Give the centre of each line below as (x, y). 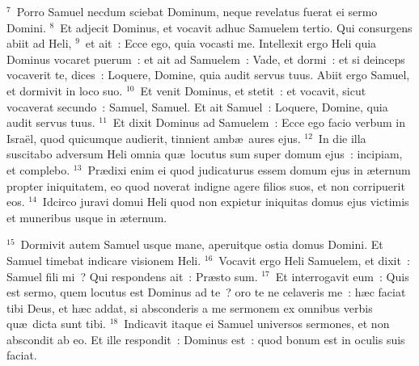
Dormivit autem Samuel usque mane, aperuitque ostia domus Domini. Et (202, 244)
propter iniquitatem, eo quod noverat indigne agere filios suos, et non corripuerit (206, 185)
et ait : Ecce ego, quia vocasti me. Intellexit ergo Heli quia (231, 43)
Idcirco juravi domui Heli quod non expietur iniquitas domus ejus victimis (226, 202)
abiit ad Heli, (39, 43)
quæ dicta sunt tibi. (56, 324)
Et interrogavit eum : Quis (342, 276)
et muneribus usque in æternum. (87, 217)
